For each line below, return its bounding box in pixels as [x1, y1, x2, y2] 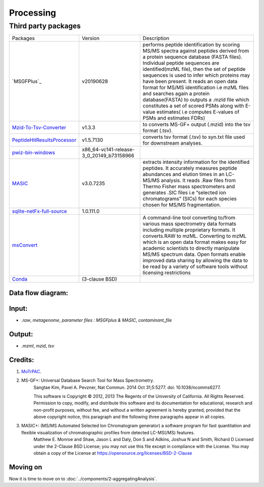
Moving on [9, 463, 43, 471]
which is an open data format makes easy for [142, 239, 247, 245]
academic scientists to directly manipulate [142, 245, 240, 252]
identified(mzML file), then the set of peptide [142, 66, 246, 73]
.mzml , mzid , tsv [21, 343, 55, 349]
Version [82, 35, 100, 42]
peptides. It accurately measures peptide [142, 165, 237, 172]
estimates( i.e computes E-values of [156, 109, 240, 115]
